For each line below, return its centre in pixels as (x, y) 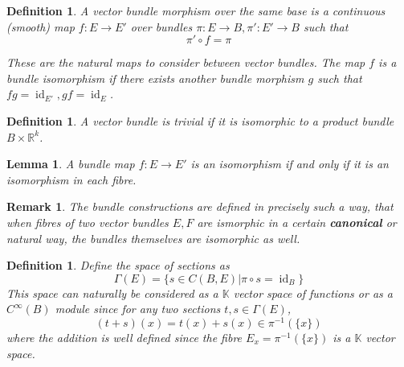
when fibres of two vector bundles (88, 222)
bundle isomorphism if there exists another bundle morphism (155, 78)
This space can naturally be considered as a (112, 293)
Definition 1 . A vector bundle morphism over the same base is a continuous (196, 10)
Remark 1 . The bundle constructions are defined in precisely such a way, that (200, 206)
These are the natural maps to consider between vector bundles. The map (186, 62)
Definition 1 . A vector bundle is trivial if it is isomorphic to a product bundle (200, 120)
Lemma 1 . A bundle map (71, 164)
